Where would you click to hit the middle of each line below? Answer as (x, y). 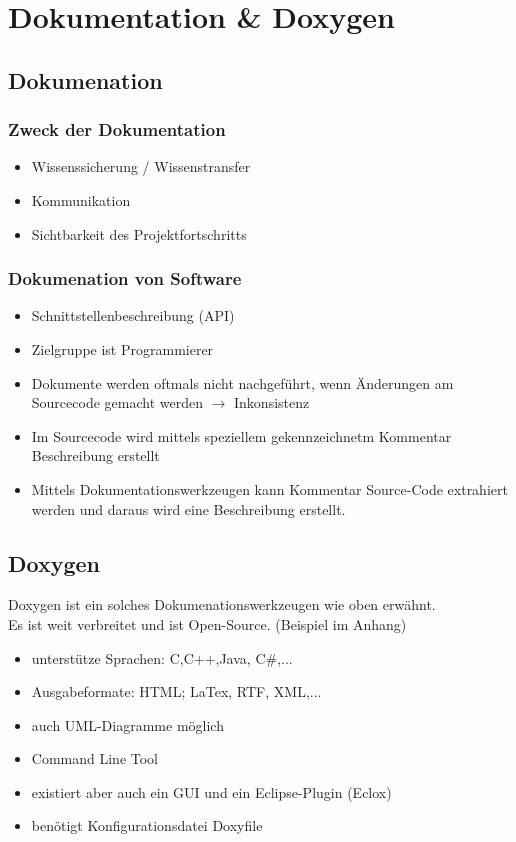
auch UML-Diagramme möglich (127, 724)
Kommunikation (81, 199)
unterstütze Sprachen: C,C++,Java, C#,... (162, 657)
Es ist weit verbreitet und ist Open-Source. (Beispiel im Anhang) (207, 623)
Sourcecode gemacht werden (117, 402)
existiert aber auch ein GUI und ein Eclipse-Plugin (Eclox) (211, 791)
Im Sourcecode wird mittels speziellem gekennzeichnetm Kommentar (241, 435)
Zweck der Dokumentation (117, 129)
